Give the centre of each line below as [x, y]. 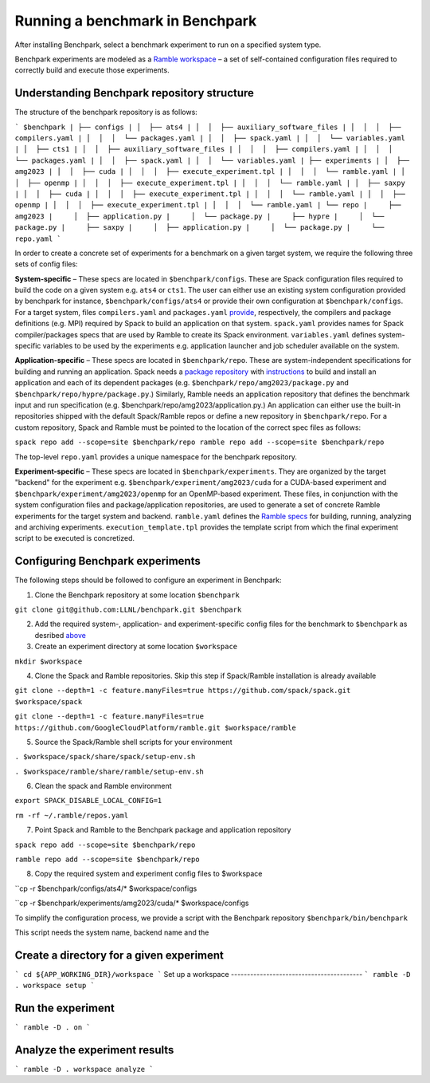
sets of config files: [47, 264]
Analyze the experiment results [94, 1050]
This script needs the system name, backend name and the [112, 932]
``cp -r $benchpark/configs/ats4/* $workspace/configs [106, 888]
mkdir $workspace [49, 661]
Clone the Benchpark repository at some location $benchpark [137, 595]
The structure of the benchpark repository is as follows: [106, 112]
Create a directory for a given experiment [119, 955]
